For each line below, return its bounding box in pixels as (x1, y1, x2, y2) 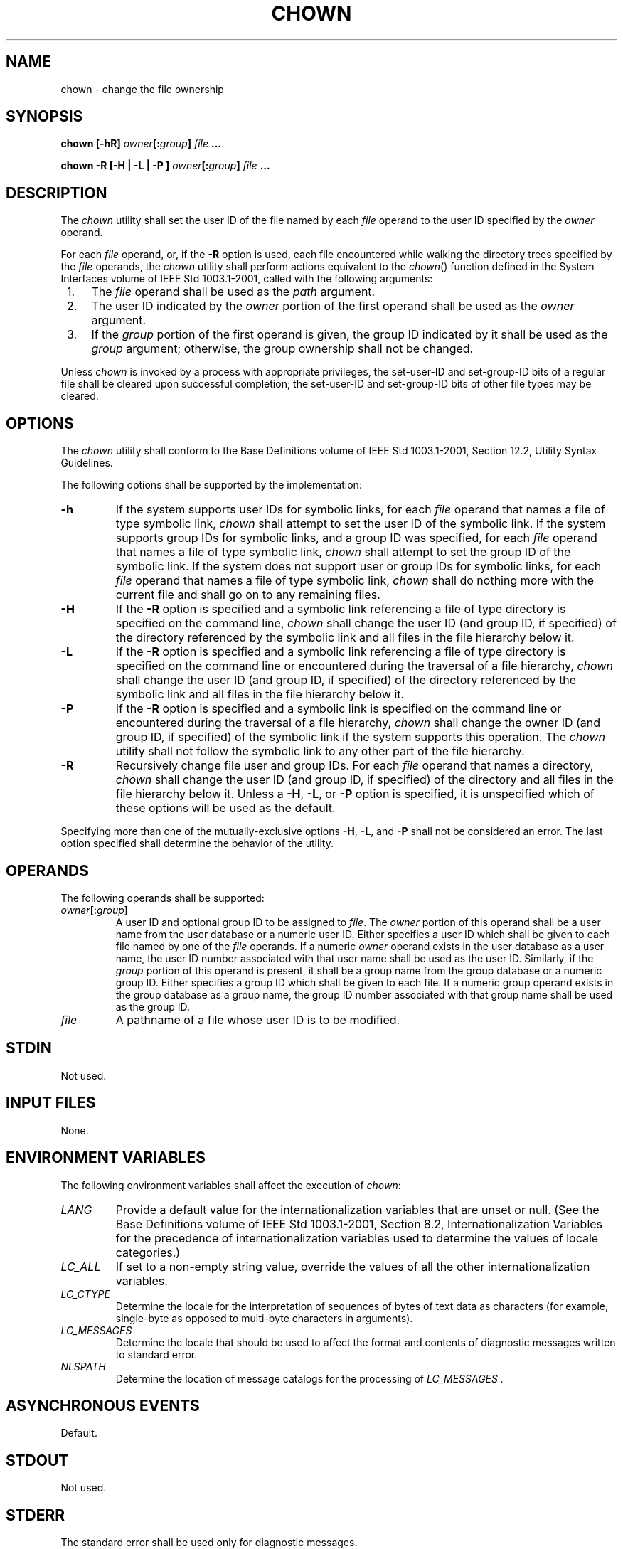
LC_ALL (60, 1259, 101, 1274)
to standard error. (115, 1348, 198, 1361)
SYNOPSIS (6, 107, 83, 126)
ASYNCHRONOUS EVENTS (6, 1396, 200, 1415)
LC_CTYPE (60, 1287, 110, 1300)
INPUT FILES (6, 1094, 96, 1112)
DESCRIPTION (6, 183, 107, 202)
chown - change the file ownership (60, 82, 224, 95)
